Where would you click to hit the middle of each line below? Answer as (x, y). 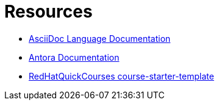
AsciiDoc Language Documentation (100, 38)
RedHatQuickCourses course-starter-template (121, 76)
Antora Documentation (74, 57)
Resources (48, 12)
